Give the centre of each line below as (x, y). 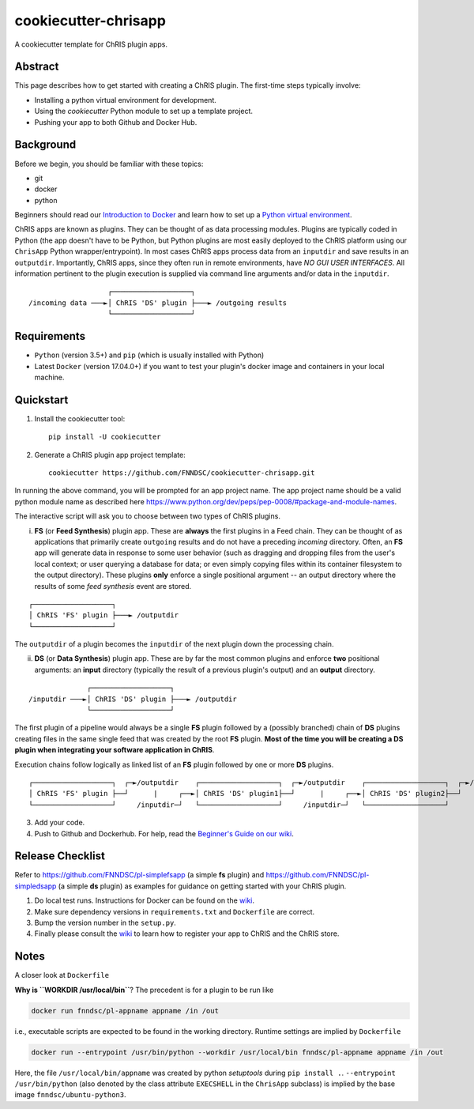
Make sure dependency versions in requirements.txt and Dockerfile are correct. (175, 911)
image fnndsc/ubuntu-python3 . (70, 1095)
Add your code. (60, 823)
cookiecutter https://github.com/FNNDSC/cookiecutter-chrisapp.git (182, 473)
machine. (49, 377)
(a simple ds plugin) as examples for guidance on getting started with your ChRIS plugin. (202, 886)
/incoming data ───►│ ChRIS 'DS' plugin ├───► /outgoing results (158, 303)
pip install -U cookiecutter (105, 437)
